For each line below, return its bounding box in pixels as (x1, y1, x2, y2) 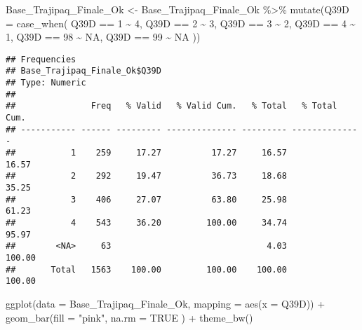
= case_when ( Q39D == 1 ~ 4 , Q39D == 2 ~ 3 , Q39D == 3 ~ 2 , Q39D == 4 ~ (6, 15, 356, 30)
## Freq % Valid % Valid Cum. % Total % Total (6, 101, 337, 111)
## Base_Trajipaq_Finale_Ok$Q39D (6, 66, 161, 76)
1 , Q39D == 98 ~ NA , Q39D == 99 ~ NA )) (6, 29, 201, 44)
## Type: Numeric (6, 78, 86, 88)
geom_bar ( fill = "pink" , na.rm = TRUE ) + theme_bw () (6, 310, 253, 324)
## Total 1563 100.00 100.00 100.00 (6, 264, 287, 275)
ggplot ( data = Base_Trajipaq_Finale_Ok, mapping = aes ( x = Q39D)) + (6, 296, 326, 310)
